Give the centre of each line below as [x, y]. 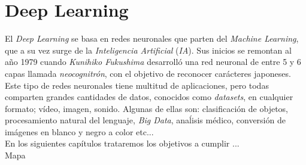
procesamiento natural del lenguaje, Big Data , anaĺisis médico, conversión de [145, 120]
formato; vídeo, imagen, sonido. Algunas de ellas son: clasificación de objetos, [147, 108]
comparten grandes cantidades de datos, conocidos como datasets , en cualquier [149, 97]
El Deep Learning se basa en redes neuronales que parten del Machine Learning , [152, 38]
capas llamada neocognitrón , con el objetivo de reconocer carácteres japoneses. [148, 73]
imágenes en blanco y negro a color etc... [79, 131]
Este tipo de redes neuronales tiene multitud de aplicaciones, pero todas [137, 85]
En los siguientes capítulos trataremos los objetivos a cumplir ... [122, 143]
